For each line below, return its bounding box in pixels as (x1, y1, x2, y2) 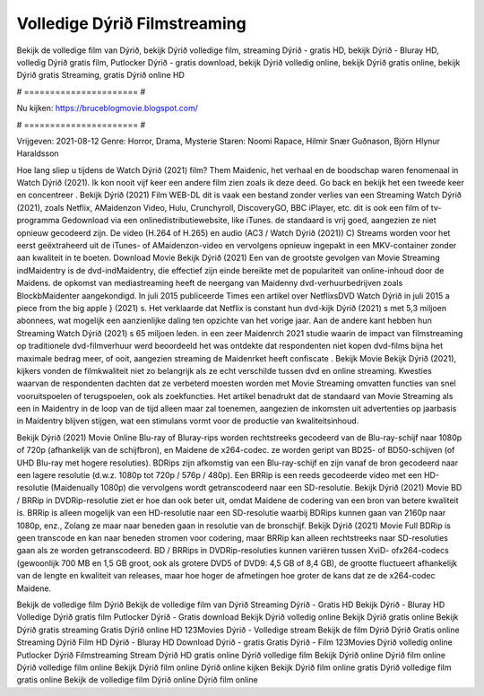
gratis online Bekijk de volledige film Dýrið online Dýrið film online (16, 674, 259, 685)
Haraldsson (16, 148, 59, 159)
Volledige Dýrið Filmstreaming (16, 13, 246, 33)
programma (16, 215, 60, 226)
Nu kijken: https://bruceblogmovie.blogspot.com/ (16, 103, 199, 114)
